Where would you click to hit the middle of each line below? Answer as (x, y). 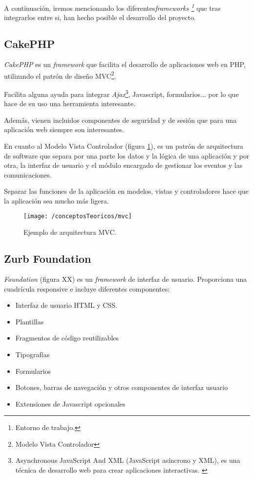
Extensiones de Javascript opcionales (70, 403)
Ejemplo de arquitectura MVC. (70, 232)
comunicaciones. (28, 174)
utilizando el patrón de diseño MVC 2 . (60, 75)
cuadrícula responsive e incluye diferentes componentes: (87, 288)
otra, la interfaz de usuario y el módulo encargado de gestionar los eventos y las (123, 165)
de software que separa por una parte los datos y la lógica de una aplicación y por (127, 155)
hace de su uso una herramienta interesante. (70, 103)
